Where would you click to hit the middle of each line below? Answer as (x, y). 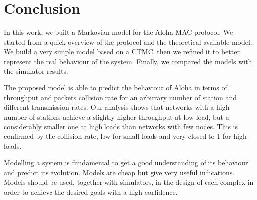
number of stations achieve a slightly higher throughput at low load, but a (117, 116)
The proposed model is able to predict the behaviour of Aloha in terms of (116, 88)
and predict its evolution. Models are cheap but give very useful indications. (119, 172)
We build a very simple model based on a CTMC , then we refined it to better (122, 51)
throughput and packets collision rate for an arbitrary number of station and (120, 97)
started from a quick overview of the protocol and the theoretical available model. (128, 41)
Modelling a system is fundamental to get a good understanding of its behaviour (126, 163)
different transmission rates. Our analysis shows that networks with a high (117, 107)
